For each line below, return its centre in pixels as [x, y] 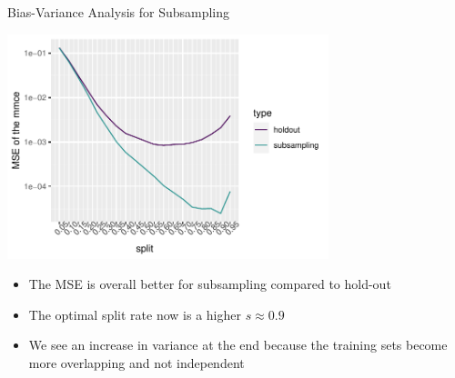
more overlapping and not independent [136, 362]
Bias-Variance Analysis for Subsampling [119, 12]
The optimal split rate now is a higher [135, 314]
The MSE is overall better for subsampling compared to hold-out [210, 284]
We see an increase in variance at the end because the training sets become [238, 345]
